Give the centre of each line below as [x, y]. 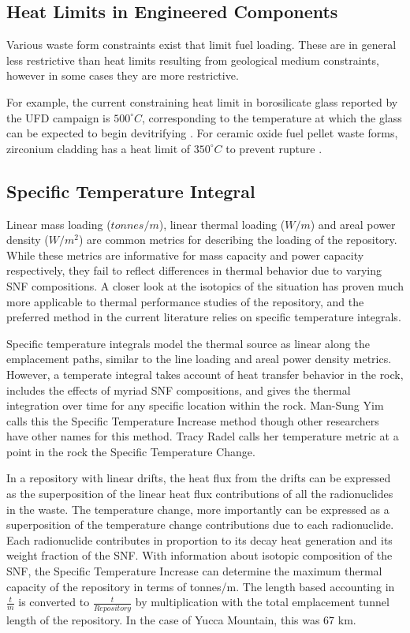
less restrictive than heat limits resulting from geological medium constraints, [193, 60]
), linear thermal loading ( [222, 224]
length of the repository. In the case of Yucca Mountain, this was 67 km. [181, 619]
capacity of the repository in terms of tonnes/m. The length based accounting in [201, 586]
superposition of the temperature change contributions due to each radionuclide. [200, 524]
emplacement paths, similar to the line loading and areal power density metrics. [199, 359]
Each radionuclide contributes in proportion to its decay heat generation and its [199, 539]
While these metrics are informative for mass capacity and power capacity [185, 255]
